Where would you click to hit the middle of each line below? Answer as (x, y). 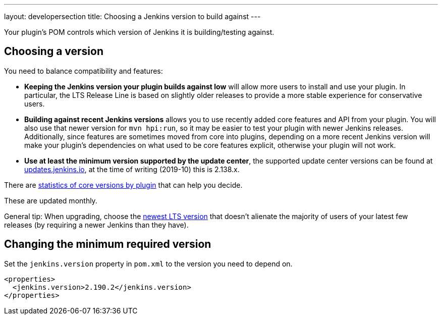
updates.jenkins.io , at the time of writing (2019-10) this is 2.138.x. (132, 169)
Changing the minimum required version (108, 244)
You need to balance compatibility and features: (84, 71)
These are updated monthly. (51, 200)
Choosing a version (54, 51)
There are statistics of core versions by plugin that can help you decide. (123, 185)
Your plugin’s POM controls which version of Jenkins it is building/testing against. (139, 32)
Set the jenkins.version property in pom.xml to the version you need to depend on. (148, 263)
